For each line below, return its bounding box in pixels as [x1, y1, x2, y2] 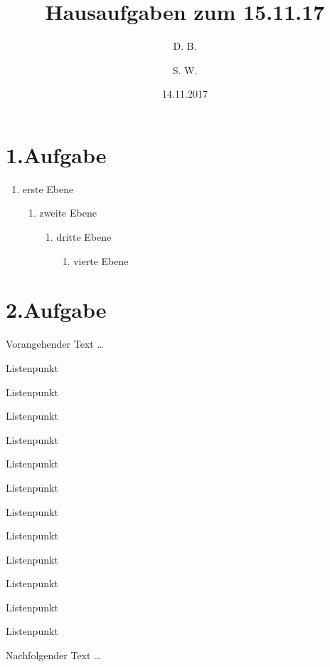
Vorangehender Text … [6, 336, 104, 351]
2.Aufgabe [6, 295, 107, 324]
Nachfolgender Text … [6, 648, 101, 663]
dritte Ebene [56, 229, 112, 244]
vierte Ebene [73, 253, 129, 268]
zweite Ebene [39, 205, 97, 220]
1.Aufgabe [6, 140, 107, 169]
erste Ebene [22, 181, 74, 196]
